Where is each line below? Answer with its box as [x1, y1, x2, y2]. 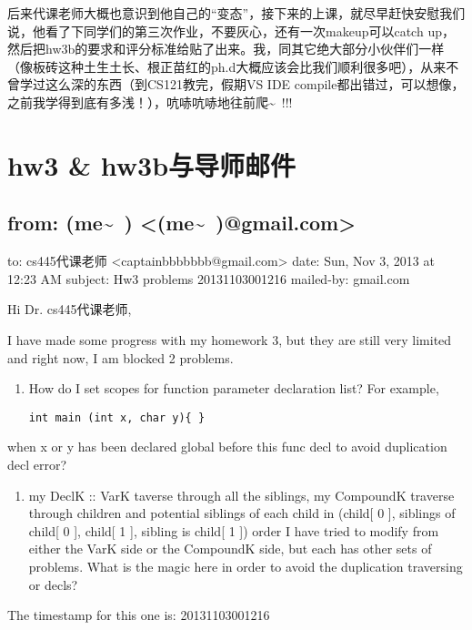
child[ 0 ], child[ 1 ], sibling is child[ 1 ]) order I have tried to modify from [28, 521, 439, 540]
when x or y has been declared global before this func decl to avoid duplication [7, 437, 447, 456]
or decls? [28, 574, 78, 594]
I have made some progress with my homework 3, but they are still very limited [7, 330, 452, 349]
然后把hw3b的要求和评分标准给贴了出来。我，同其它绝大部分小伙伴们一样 [7, 39, 445, 58]
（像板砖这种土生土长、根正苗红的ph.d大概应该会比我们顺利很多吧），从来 [7, 56, 447, 76]
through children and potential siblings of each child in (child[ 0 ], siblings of [28, 503, 456, 523]
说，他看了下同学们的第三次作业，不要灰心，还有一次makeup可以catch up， [7, 21, 455, 40]
